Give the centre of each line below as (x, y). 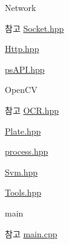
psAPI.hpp (25, 69)
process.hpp (27, 151)
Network (21, 7)
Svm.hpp (21, 172)
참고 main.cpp (31, 233)
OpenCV (21, 90)
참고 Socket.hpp (34, 28)
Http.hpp (22, 49)
